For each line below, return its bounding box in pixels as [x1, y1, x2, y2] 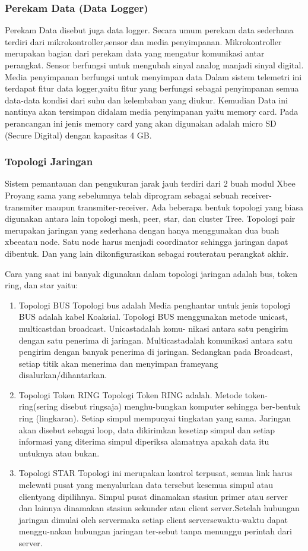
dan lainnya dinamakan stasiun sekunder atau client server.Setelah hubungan [18, 502, 300, 514]
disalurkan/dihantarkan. [18, 369, 107, 381]
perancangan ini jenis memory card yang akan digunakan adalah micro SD [5, 117, 277, 129]
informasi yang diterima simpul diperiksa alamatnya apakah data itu [18, 435, 269, 448]
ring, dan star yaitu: [5, 279, 78, 291]
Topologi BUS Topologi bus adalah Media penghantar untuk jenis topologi [18, 298, 291, 311]
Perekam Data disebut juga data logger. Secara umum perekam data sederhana [5, 24, 294, 36]
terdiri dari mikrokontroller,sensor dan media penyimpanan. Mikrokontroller [5, 35, 282, 48]
